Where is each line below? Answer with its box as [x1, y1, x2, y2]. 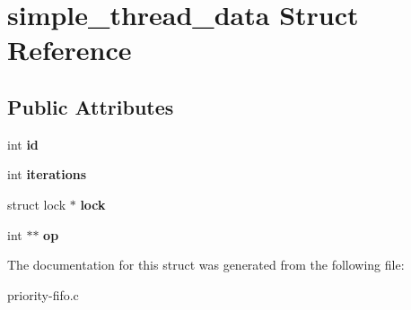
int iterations [7, 165, 87, 184]
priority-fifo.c [7, 285, 79, 304]
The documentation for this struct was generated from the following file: [7, 255, 405, 274]
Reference [7, 31, 132, 68]
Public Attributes [7, 92, 174, 120]
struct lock [7, 194, 66, 213]
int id [7, 134, 39, 153]
